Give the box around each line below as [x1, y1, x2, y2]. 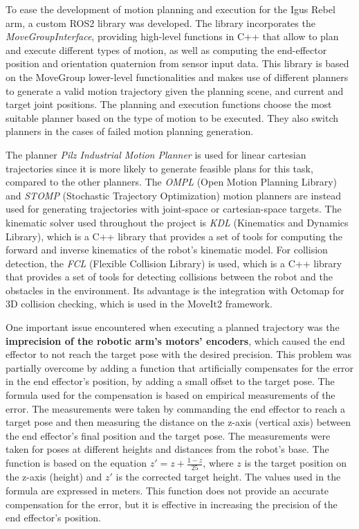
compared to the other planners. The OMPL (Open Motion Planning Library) [6, 174, 338, 189]
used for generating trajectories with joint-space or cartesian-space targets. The [6, 201, 342, 216]
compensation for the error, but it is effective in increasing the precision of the [6, 496, 338, 511]
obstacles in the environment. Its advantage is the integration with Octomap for [6, 283, 344, 297]
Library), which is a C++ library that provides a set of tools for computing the [6, 228, 342, 243]
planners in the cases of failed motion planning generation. [6, 124, 254, 138]
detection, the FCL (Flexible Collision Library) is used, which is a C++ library [6, 255, 342, 270]
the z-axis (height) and [6, 469, 102, 484]
